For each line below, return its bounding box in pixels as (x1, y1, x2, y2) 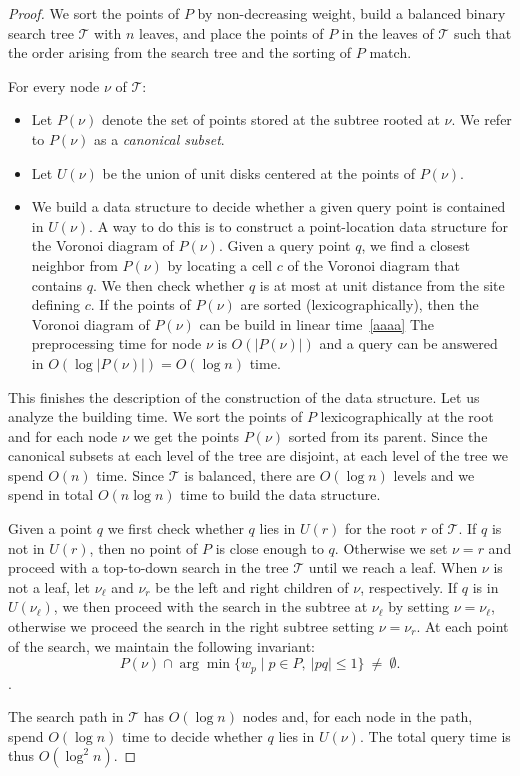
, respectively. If (360, 576, 458, 597)
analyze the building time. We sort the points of (8, 406, 303, 427)
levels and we (393, 464, 475, 485)
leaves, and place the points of (139, 22, 324, 43)
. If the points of (90, 294, 191, 315)
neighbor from (31, 254, 118, 275)
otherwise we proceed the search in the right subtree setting (8, 616, 375, 637)
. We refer (451, 109, 512, 130)
